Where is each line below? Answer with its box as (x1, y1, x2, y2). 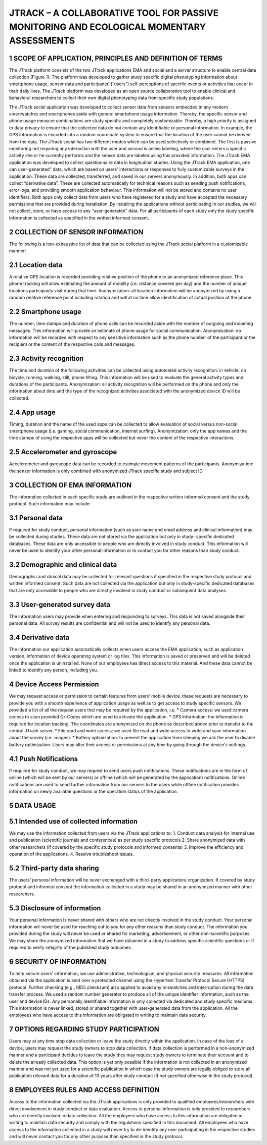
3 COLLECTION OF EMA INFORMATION (9, 481, 132, 489)
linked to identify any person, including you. (9, 667, 98, 673)
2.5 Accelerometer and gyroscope (9, 448, 117, 456)
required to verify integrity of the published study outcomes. (9, 944, 132, 951)
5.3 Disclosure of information (9, 904, 101, 912)
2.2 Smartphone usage (9, 308, 82, 316)
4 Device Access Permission (9, 680, 99, 689)
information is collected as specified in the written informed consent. (9, 215, 149, 220)
